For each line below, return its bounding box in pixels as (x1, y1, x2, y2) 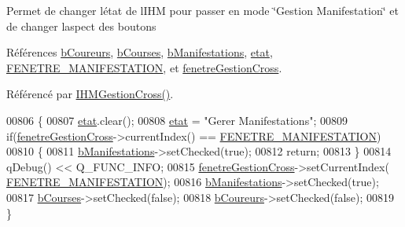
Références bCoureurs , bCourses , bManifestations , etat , (6, 44, 273, 60)
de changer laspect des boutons (6, 17, 156, 34)
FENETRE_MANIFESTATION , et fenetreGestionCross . (6, 59, 282, 75)
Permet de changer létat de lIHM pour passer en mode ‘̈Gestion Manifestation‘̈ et (6, 2, 399, 18)
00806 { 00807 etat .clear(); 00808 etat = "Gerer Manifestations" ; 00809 (6, 112, 348, 128)
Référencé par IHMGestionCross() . (6, 86, 174, 102)
